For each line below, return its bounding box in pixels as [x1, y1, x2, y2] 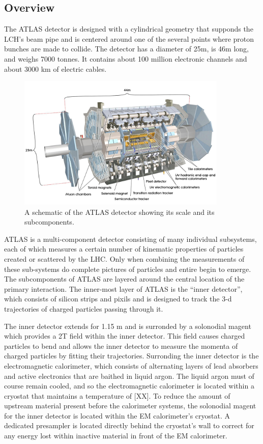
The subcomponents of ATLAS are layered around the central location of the [4, 273, 245, 284]
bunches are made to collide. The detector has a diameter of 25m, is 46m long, [4, 43, 249, 54]
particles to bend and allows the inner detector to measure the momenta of [4, 340, 238, 351]
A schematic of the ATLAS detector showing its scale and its [24, 206, 215, 217]
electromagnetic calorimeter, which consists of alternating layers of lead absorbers [4, 360, 258, 371]
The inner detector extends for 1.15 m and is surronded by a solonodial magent [4, 320, 251, 331]
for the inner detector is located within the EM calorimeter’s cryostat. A [4, 410, 230, 421]
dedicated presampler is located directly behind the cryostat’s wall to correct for [4, 420, 254, 431]
